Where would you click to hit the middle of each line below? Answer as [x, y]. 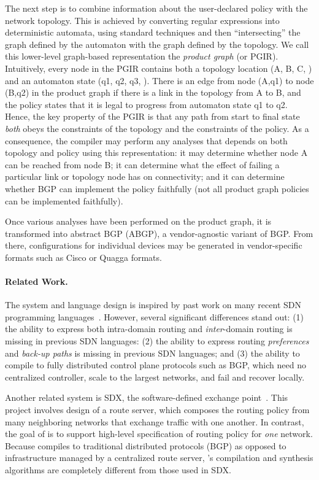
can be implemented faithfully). [64, 200]
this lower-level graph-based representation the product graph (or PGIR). [142, 56]
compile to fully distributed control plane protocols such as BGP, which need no [156, 365]
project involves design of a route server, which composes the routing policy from [157, 410]
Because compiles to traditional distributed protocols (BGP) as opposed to [146, 445]
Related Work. [37, 281]
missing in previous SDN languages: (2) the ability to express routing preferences [157, 341]
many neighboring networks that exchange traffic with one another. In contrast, [155, 421]
